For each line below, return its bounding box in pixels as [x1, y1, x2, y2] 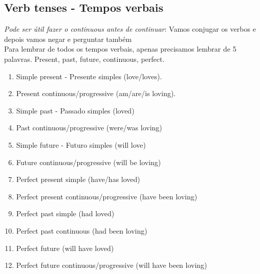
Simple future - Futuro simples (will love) [16, 139, 146, 150]
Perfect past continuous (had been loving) [16, 225, 147, 236]
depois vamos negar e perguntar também [4, 33, 132, 44]
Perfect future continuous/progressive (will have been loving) [16, 260, 207, 270]
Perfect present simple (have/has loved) [16, 174, 140, 185]
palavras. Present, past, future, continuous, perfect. [4, 53, 165, 64]
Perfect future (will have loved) [16, 242, 114, 253]
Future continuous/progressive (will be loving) [16, 156, 161, 167]
